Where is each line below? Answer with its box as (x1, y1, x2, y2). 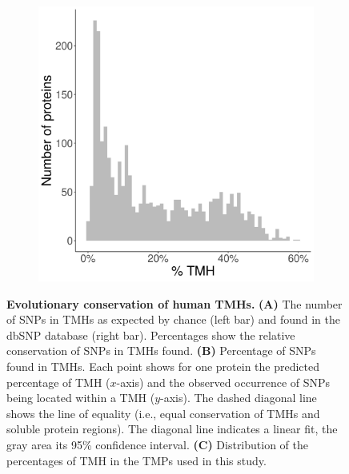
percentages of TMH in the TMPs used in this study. (6, 452, 267, 468)
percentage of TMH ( (6, 373, 110, 390)
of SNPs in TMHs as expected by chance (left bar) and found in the (6, 311, 340, 328)
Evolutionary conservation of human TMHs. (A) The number (6, 295, 343, 312)
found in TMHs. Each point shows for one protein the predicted (6, 357, 320, 374)
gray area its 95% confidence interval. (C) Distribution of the (6, 436, 309, 452)
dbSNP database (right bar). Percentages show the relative (6, 326, 295, 343)
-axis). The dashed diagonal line (160, 389, 317, 406)
